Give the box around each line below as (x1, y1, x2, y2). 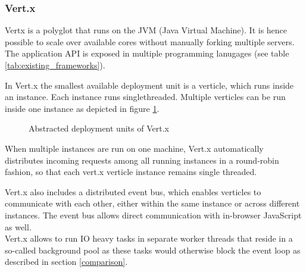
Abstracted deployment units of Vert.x (29, 122, 169, 135)
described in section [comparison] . (5, 255, 128, 268)
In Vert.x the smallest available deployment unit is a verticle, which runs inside (5, 79, 294, 91)
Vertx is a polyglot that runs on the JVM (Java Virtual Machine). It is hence (5, 24, 288, 36)
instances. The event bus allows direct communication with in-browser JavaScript (5, 208, 302, 221)
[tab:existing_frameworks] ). (5, 59, 105, 71)
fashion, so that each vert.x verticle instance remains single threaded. (5, 165, 257, 178)
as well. (5, 220, 32, 233)
